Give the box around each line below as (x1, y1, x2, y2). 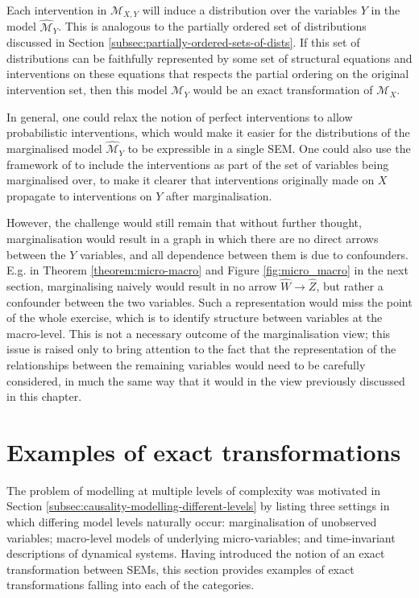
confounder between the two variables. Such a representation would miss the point (6, 293, 413, 310)
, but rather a (316, 278, 384, 295)
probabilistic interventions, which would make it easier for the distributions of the (6, 124, 410, 141)
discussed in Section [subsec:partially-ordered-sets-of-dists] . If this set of (6, 34, 360, 51)
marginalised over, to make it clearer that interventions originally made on (6, 171, 375, 188)
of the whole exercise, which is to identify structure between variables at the (6, 309, 383, 326)
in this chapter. (6, 388, 82, 405)
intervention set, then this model (6, 81, 168, 98)
